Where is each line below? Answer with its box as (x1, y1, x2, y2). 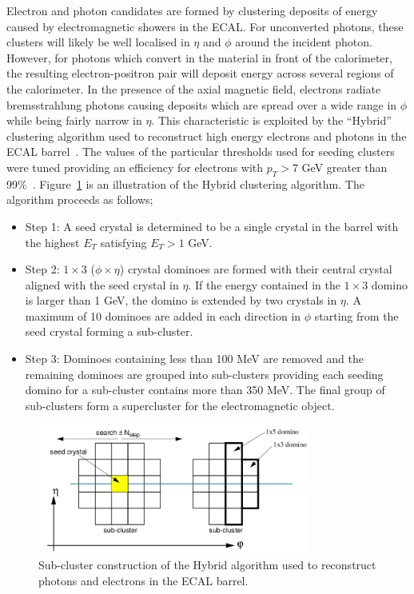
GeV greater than (301, 158, 388, 175)
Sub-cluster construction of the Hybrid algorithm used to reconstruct (38, 556, 376, 573)
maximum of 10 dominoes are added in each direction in (25, 307, 301, 324)
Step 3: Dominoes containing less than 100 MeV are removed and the (25, 350, 364, 367)
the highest (25, 233, 80, 250)
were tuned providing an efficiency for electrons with (6, 158, 264, 175)
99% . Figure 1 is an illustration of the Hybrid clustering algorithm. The (6, 175, 364, 192)
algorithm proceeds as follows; (6, 191, 153, 208)
